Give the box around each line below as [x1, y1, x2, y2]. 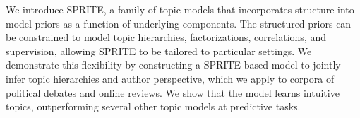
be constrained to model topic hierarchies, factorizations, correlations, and [6, 30, 327, 45]
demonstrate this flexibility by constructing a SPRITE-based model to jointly [6, 57, 341, 72]
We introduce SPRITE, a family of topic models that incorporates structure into [6, 2, 354, 16]
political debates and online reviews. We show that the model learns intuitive [6, 85, 340, 100]
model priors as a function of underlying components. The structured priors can [6, 16, 352, 30]
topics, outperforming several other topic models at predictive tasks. [6, 99, 301, 114]
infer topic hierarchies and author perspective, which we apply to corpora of [6, 71, 335, 85]
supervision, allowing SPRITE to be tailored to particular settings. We [6, 43, 312, 58]
